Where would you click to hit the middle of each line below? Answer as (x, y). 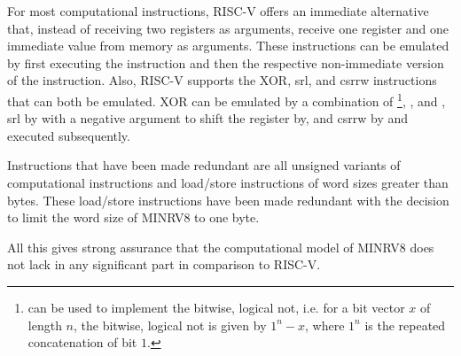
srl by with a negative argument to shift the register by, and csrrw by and (208, 118)
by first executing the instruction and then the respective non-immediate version (226, 62)
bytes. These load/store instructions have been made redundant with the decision (228, 200)
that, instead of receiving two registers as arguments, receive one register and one (228, 28)
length (45, 325)
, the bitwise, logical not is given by (170, 325)
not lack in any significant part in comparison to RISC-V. (164, 264)
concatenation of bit (82, 342)
